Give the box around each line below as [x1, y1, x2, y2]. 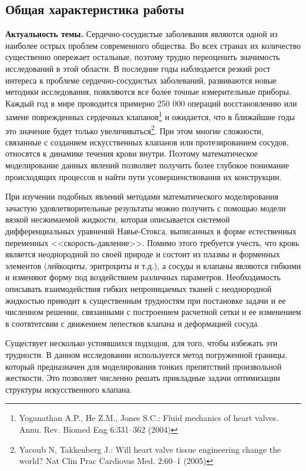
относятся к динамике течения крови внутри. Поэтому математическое [5, 147, 258, 160]
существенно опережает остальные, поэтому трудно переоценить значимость [5, 51, 280, 63]
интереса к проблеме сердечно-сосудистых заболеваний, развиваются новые [5, 74, 277, 86]
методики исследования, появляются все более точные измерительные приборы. [5, 85, 291, 98]
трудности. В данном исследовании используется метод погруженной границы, [5, 348, 288, 360]
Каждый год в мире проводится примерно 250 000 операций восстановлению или [5, 97, 297, 109]
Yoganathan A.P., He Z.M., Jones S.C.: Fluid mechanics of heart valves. [19, 412, 278, 424]
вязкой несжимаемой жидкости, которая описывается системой [5, 213, 230, 225]
